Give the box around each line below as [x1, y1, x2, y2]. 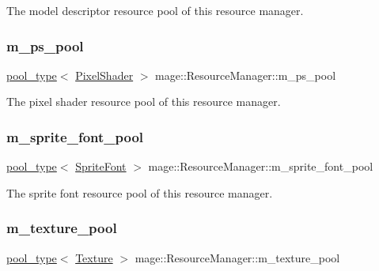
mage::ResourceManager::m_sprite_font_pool [148, 158, 373, 175]
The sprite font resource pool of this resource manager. [6, 184, 273, 201]
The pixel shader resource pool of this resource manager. [6, 93, 281, 110]
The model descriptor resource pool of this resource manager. [6, 2, 304, 18]
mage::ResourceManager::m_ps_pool [155, 66, 336, 83]
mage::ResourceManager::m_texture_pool [135, 249, 340, 265]
